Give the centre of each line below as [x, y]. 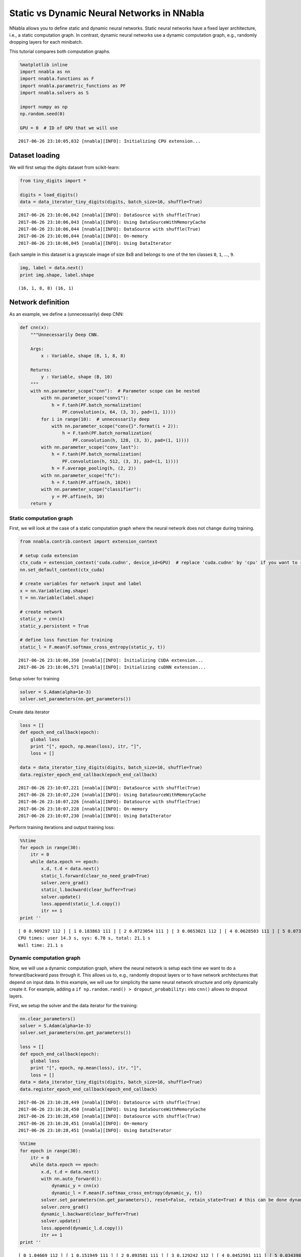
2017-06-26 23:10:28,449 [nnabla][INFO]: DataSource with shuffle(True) [109, 1102]
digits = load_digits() [49, 195]
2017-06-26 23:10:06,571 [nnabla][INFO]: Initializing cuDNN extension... [112, 667]
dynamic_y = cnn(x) [76, 1186]
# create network [41, 612]
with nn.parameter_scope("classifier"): [91, 489]
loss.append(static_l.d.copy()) [81, 904]
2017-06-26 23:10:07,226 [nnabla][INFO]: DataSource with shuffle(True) [109, 802]
